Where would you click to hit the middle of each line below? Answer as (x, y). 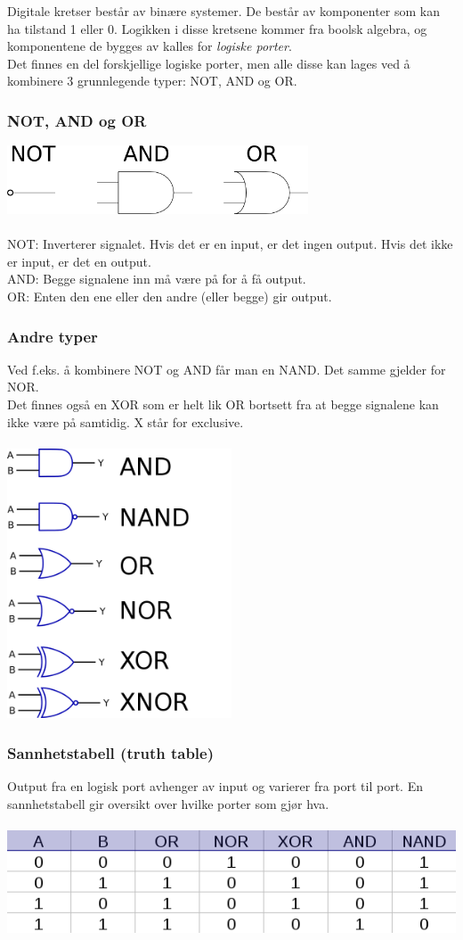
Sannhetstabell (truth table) (111, 752)
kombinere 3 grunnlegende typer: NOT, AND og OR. (152, 81)
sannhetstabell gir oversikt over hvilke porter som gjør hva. (168, 803)
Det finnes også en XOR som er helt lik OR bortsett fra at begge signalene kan (223, 404)
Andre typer (53, 336)
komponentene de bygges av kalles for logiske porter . (150, 46)
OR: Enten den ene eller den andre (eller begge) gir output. (170, 297)
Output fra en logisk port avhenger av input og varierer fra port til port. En (215, 786)
